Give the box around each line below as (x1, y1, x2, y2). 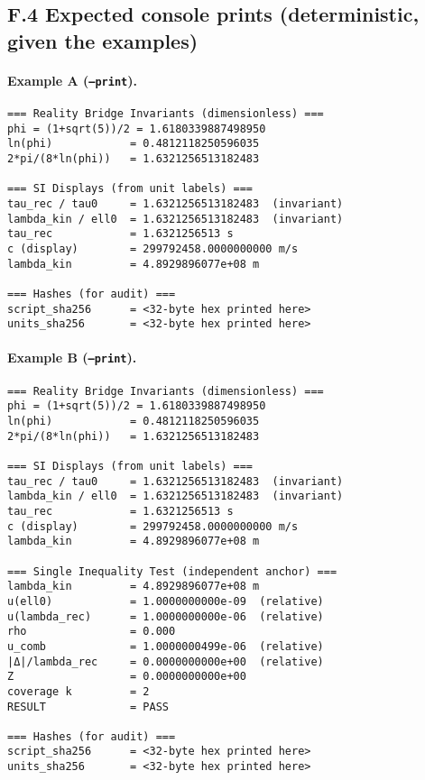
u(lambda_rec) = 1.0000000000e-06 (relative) (7, 610, 324, 623)
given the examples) (7, 26, 199, 54)
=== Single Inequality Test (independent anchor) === (7, 564, 337, 578)
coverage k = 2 (7, 684, 150, 698)
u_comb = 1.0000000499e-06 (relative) (7, 639, 324, 653)
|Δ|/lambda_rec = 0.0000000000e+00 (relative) (7, 655, 324, 668)
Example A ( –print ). (7, 70, 137, 89)
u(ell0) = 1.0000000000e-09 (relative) (7, 594, 324, 608)
